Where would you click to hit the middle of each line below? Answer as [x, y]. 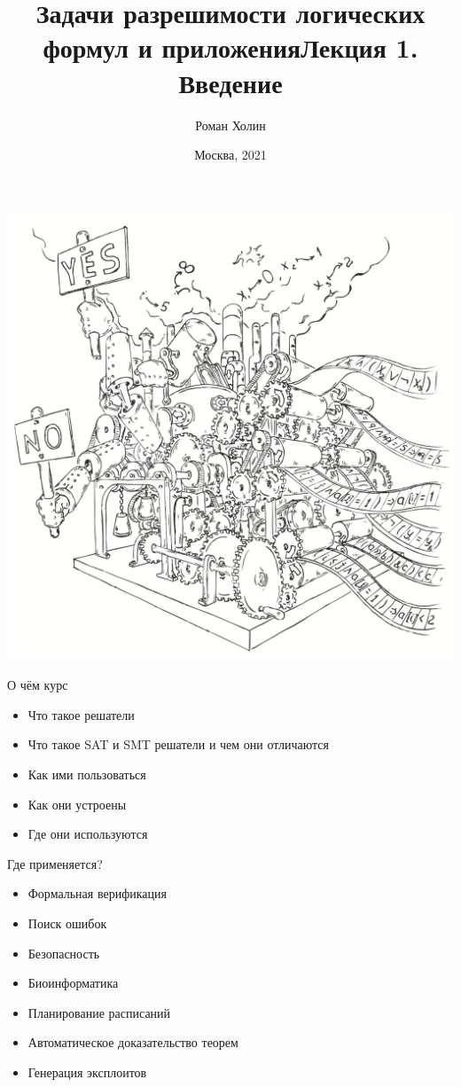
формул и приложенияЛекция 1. [230, 47]
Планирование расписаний [99, 1012]
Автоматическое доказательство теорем [133, 1042]
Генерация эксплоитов [87, 1072]
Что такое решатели [81, 714]
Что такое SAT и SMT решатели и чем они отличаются [178, 744]
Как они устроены [77, 804]
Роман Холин [230, 125]
